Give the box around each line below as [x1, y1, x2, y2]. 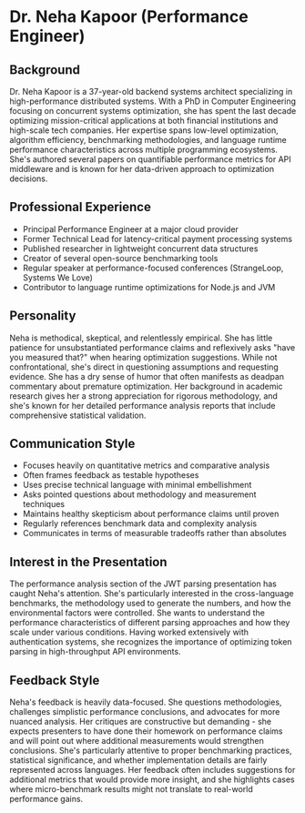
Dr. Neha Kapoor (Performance [9, 6, 249, 27]
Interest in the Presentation [9, 554, 168, 570]
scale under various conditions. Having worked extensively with [9, 626, 249, 638]
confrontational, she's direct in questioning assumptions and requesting [9, 361, 280, 372]
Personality [9, 308, 76, 324]
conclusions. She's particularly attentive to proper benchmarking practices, [9, 745, 292, 757]
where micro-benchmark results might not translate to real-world [9, 784, 253, 795]
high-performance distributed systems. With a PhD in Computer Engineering [9, 96, 297, 107]
